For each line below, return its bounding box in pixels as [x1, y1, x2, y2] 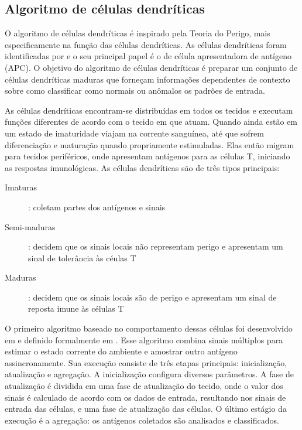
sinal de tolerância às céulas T [28, 251, 136, 264]
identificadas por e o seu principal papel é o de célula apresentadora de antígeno [5, 50, 292, 62]
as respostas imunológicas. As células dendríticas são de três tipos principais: [5, 161, 280, 173]
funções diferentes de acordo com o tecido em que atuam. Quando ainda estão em [5, 115, 297, 128]
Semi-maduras [5, 220, 56, 233]
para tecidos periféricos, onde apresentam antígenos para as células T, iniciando [5, 150, 290, 162]
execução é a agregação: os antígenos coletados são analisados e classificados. [5, 414, 279, 426]
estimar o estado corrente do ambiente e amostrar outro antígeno [5, 345, 238, 357]
